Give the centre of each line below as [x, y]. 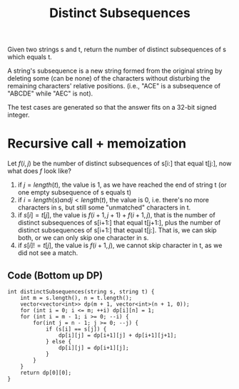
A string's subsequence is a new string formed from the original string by [115, 71]
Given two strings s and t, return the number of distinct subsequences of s [117, 50]
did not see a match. [48, 253]
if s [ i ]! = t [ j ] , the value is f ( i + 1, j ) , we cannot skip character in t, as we [120, 245]
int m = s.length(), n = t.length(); [76, 298]
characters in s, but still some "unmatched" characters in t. [104, 207]
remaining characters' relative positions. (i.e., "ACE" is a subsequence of [114, 86]
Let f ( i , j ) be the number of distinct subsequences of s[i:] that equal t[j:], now [119, 164]
